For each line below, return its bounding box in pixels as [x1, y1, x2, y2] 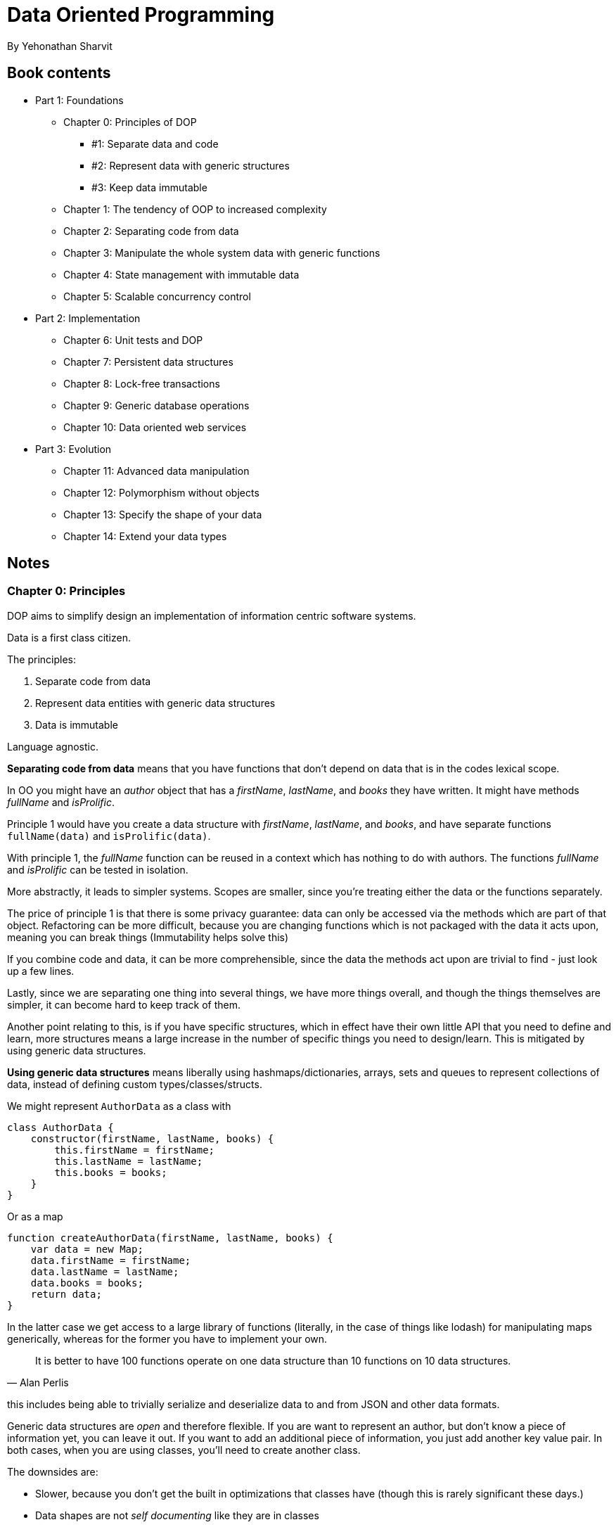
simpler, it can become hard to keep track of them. [7, 998, 240, 1011]
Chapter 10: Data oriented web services [63, 421, 247, 433]
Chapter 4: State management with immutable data [63, 268, 300, 281]
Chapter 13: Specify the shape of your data [63, 508, 262, 520]
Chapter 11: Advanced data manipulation [63, 464, 250, 477]
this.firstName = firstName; [54, 1144, 215, 1156]
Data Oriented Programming [7, 3, 275, 27]
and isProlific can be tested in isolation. [7, 863, 188, 876]
